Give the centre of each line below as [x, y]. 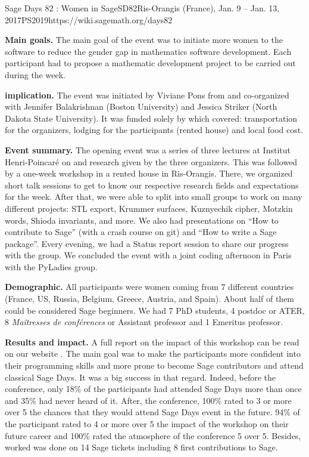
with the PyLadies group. [51, 266]
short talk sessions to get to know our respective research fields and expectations [152, 185]
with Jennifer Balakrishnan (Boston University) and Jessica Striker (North [141, 106]
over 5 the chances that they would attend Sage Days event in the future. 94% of [152, 412]
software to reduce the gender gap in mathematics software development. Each [148, 51]
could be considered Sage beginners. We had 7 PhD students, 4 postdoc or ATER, [155, 310]
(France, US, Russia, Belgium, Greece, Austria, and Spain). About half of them [150, 299]
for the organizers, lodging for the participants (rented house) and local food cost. [154, 130]
